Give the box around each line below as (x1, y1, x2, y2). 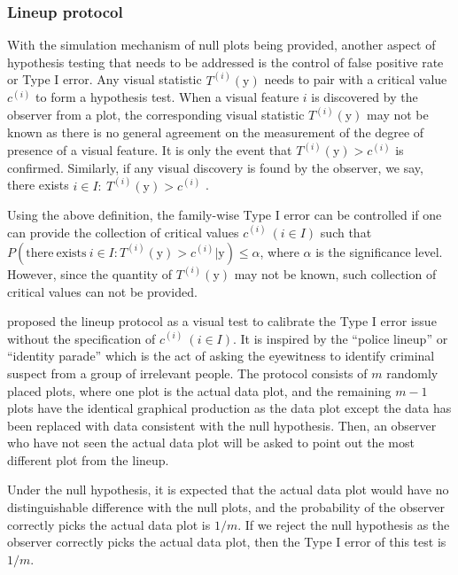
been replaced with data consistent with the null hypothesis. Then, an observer (7, 416, 437, 434)
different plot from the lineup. (7, 450, 169, 469)
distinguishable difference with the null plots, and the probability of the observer (7, 498, 446, 517)
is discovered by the (311, 88, 418, 106)
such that (320, 222, 372, 241)
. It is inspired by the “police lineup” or (233, 329, 448, 347)
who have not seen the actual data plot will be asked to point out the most (7, 433, 415, 452)
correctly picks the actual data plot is (7, 515, 211, 533)
